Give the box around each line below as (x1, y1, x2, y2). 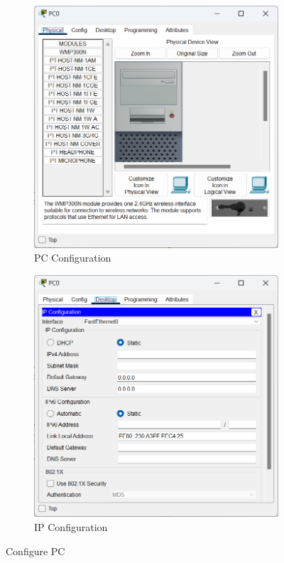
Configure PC (6, 543, 65, 558)
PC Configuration (34, 250, 111, 265)
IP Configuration (34, 519, 108, 534)
